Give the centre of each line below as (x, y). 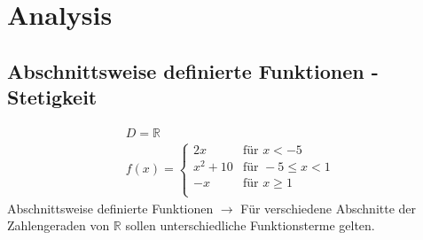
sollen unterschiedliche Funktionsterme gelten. (250, 225)
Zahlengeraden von (59, 225)
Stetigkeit (52, 97)
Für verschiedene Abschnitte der (329, 208)
